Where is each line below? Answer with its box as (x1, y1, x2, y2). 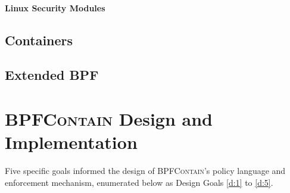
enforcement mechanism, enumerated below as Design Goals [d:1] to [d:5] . (5, 176, 273, 188)
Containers (5, 30, 73, 49)
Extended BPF (5, 66, 99, 84)
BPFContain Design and (5, 106, 213, 130)
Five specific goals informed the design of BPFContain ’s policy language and (5, 164, 286, 177)
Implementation (5, 130, 138, 154)
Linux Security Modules (5, 1, 105, 14)
